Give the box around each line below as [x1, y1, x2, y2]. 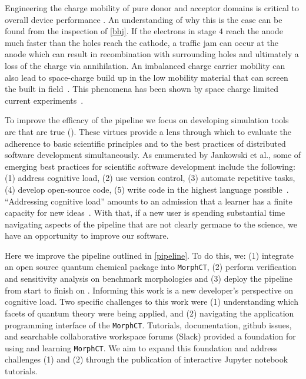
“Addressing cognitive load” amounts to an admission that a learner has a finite [5, 195, 292, 207]
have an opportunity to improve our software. [5, 229, 169, 242]
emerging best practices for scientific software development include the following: [5, 160, 295, 172]
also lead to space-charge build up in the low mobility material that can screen [5, 71, 288, 83]
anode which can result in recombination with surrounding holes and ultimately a [5, 48, 299, 60]
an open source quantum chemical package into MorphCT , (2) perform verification [5, 261, 297, 273]
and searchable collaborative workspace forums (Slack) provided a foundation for [5, 330, 296, 342]
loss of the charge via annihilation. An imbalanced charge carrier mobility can [5, 59, 285, 71]
